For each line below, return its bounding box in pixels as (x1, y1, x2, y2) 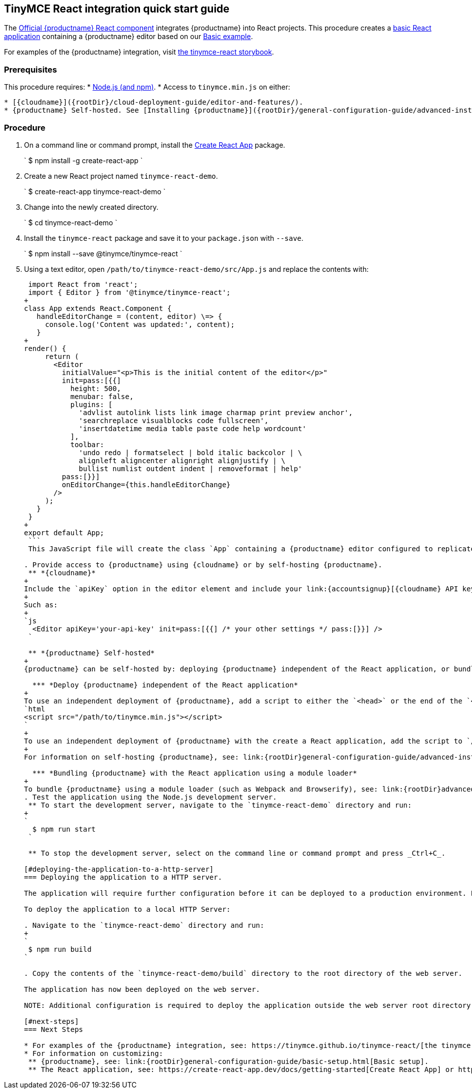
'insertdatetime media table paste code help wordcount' (78, 424, 306, 433)
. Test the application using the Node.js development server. (24, 793, 277, 801)
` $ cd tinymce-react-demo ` (24, 218, 117, 227)
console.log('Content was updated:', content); (45, 320, 235, 328)
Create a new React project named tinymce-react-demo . (24, 171, 218, 180)
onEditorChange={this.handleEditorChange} (61, 480, 231, 489)
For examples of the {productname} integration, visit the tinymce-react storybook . (4, 48, 274, 57)
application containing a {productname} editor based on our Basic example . (4, 32, 253, 41)
